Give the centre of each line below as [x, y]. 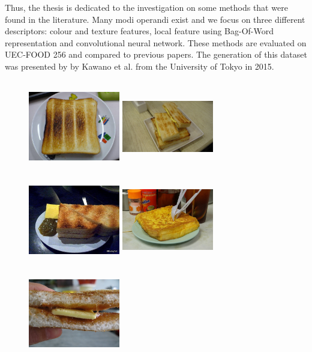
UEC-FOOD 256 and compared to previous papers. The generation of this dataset [156, 54]
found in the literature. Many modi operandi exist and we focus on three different [155, 19]
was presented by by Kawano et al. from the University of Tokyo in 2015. [139, 66]
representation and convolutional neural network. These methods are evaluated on [156, 42]
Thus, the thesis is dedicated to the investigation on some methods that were [146, 7]
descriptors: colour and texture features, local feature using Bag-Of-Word [139, 31]
